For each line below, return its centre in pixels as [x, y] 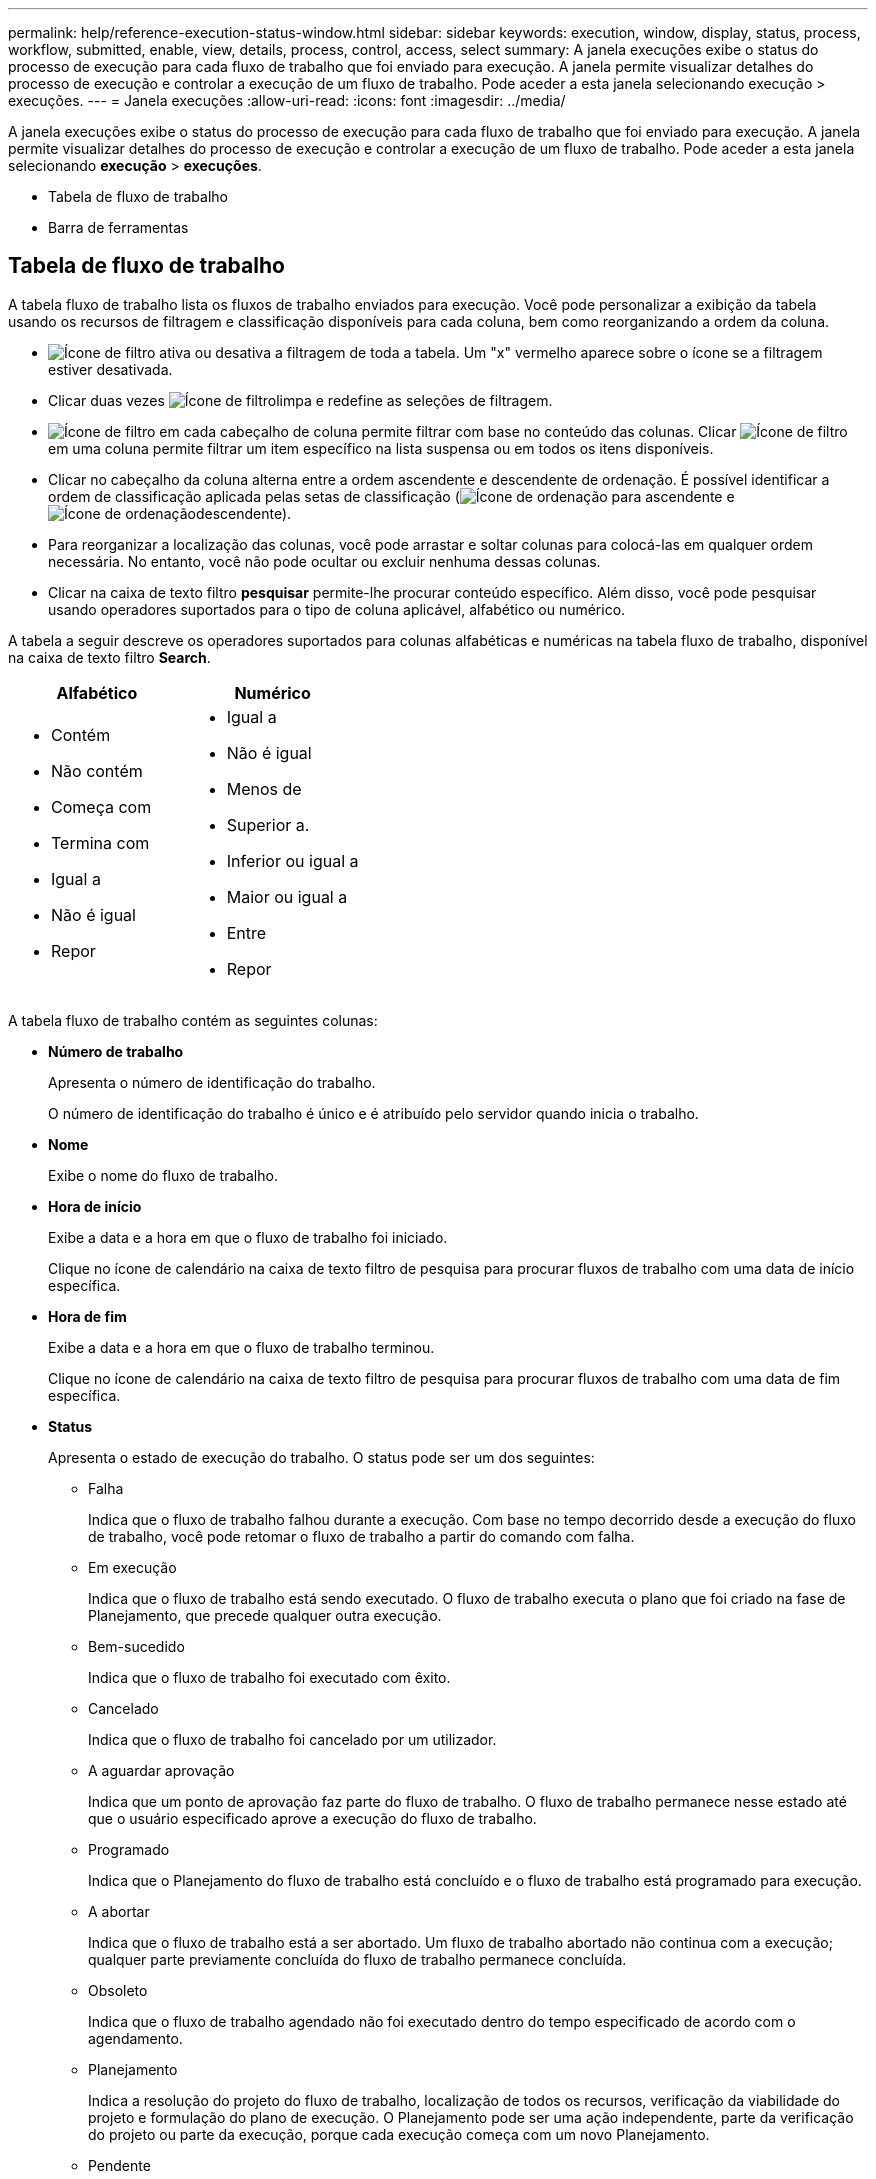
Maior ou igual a [287, 896]
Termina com [100, 842]
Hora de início [95, 1206]
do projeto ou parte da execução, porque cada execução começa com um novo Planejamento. [399, 2134]
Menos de [264, 788]
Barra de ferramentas [118, 227]
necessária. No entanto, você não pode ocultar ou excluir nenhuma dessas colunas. [324, 561]
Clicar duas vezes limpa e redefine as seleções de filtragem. [300, 400]
